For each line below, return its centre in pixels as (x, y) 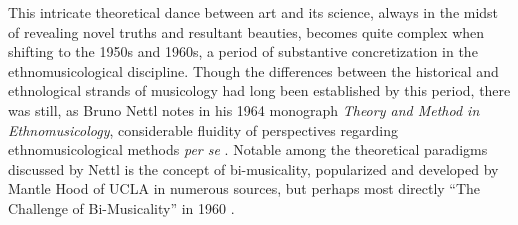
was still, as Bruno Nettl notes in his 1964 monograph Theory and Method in (244, 109)
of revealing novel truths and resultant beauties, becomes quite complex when (246, 31)
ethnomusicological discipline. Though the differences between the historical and (253, 70)
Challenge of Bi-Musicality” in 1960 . (121, 207)
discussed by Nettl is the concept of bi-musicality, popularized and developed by (253, 168)
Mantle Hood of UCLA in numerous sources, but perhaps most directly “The (244, 188)
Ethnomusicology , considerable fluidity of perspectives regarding (203, 129)
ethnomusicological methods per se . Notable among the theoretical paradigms (248, 149)
